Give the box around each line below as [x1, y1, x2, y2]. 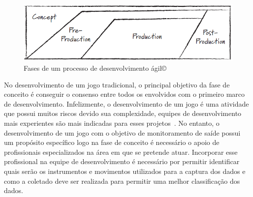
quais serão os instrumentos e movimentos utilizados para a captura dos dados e [4, 166, 246, 176]
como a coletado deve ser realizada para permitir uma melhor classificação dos [4, 175, 240, 186]
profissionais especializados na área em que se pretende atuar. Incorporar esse [4, 146, 238, 157]
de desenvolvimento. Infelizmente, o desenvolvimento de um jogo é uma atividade [4, 98, 249, 109]
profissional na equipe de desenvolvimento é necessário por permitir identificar [4, 156, 240, 167]
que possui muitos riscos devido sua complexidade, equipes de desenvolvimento [4, 108, 242, 118]
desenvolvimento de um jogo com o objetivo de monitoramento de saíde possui [4, 127, 241, 138]
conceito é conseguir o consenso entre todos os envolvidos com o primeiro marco [4, 89, 245, 99]
